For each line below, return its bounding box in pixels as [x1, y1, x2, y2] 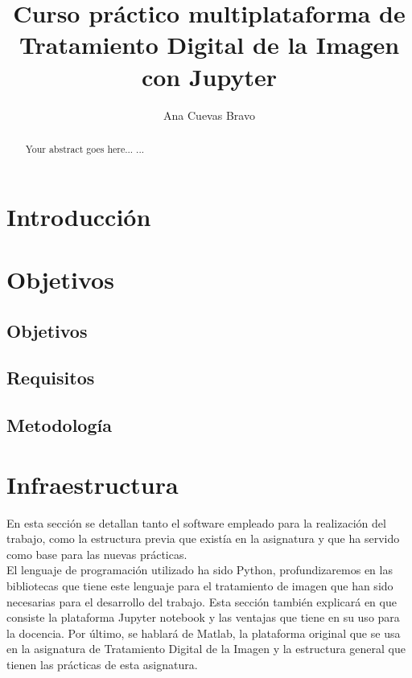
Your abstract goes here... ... [25, 142, 145, 155]
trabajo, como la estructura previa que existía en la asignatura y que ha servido [6, 530, 400, 547]
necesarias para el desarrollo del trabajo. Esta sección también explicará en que [6, 593, 397, 610]
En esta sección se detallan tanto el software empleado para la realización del [6, 514, 386, 531]
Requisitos [6, 365, 95, 390]
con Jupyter [141, 60, 278, 92]
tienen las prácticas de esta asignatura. [6, 655, 198, 672]
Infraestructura [6, 467, 179, 500]
